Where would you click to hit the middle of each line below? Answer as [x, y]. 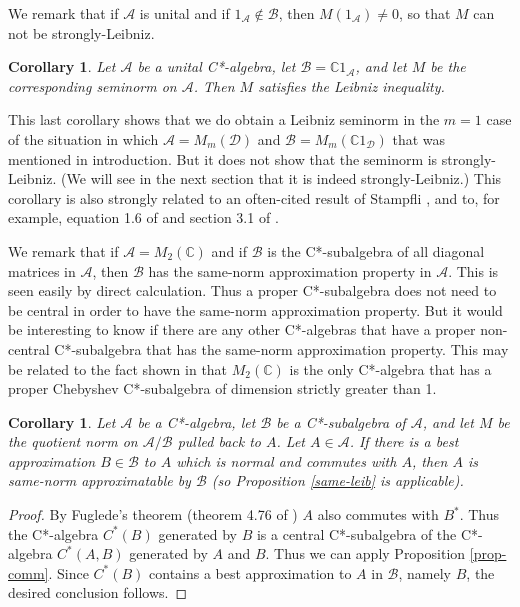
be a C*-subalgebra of [341, 421]
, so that [425, 13]
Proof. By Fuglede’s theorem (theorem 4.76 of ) [153, 514]
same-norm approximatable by [99, 480]
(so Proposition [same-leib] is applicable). [337, 480]
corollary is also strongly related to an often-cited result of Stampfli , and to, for [254, 197]
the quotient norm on [73, 441]
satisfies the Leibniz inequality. [351, 85]
